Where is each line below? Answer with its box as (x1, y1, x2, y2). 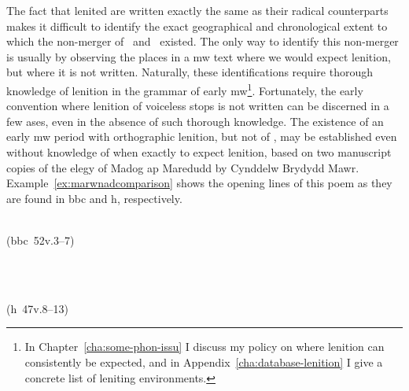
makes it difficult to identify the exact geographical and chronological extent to (6, 17, 388, 34)
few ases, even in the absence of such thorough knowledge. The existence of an (6, 113, 384, 129)
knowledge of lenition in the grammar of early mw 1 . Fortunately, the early (6, 79, 363, 98)
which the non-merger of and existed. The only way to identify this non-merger (6, 33, 399, 50)
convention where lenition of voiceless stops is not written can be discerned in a (6, 98, 389, 114)
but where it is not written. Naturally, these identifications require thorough (6, 64, 374, 80)
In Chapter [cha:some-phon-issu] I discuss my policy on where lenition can (24, 338, 385, 355)
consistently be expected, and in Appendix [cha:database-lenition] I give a (24, 353, 383, 370)
